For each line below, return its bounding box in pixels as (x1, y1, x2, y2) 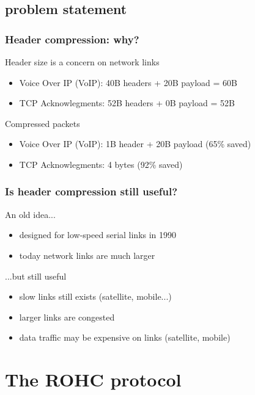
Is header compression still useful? (5, 184, 178, 199)
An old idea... (5, 208, 56, 220)
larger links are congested (19, 310, 115, 323)
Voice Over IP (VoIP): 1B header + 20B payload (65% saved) (19, 137, 251, 150)
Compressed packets (5, 117, 80, 129)
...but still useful (5, 269, 67, 282)
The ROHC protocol (5, 367, 182, 392)
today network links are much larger (19, 248, 155, 261)
